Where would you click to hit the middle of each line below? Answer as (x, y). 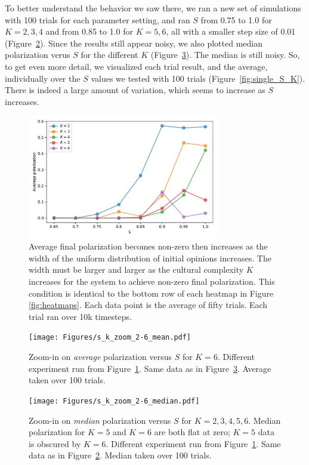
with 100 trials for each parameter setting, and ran (98, 19)
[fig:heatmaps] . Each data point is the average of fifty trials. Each (148, 305)
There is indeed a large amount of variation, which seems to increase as (135, 90)
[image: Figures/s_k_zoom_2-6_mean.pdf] (110, 338)
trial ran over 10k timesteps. (80, 316)
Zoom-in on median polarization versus (100, 420)
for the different (109, 55)
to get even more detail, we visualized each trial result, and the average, (136, 66)
